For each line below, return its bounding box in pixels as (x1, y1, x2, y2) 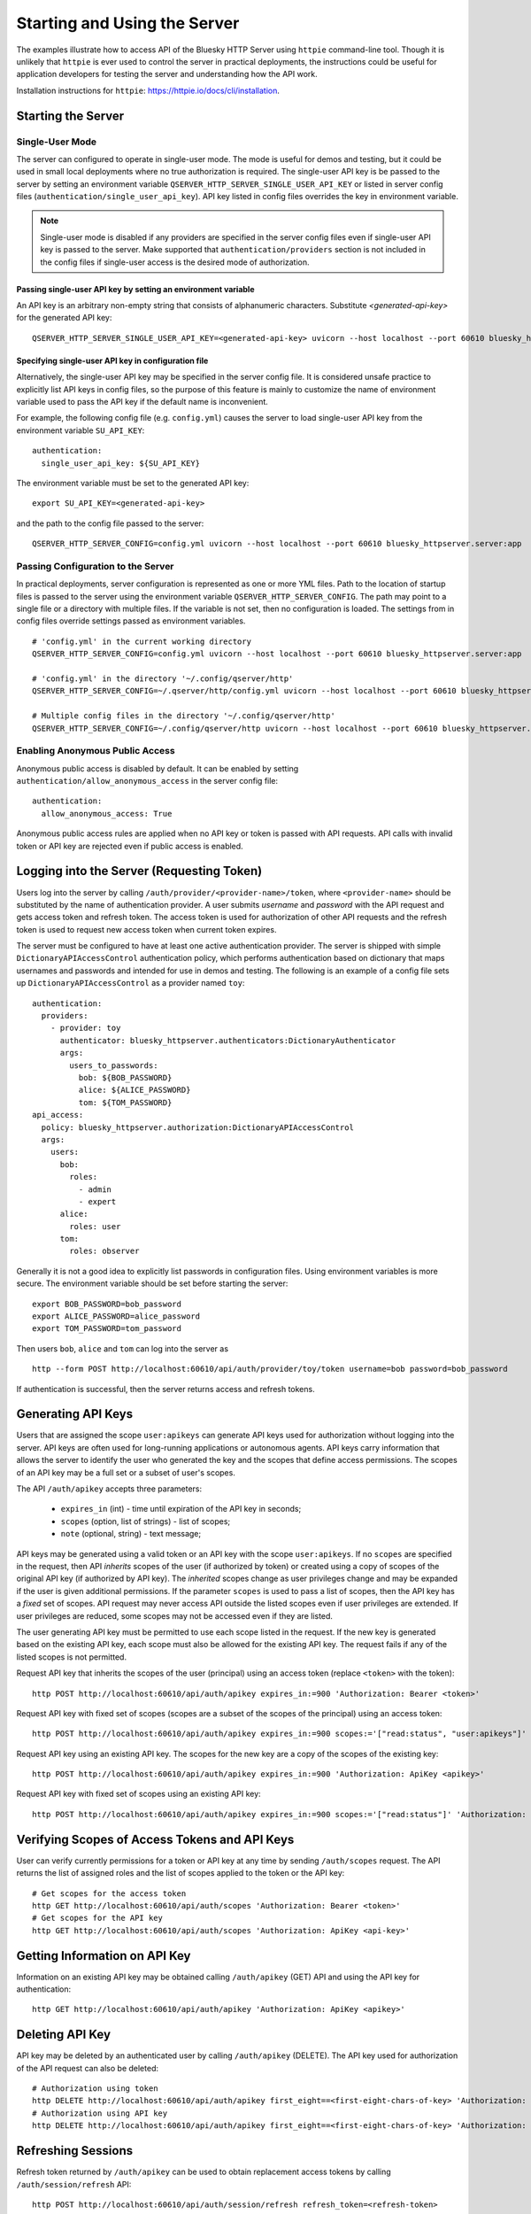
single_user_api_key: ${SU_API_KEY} (41, 458, 201, 468)
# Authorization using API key (32, 2108, 168, 2118)
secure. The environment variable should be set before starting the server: (16, 1278, 289, 1289)
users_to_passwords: (69, 1060, 158, 1071)
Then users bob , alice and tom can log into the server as (16, 1343, 229, 1354)
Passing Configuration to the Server (16, 560, 174, 572)
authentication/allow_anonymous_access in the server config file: (16, 776, 279, 786)
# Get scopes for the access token (32, 1888, 187, 1899)
